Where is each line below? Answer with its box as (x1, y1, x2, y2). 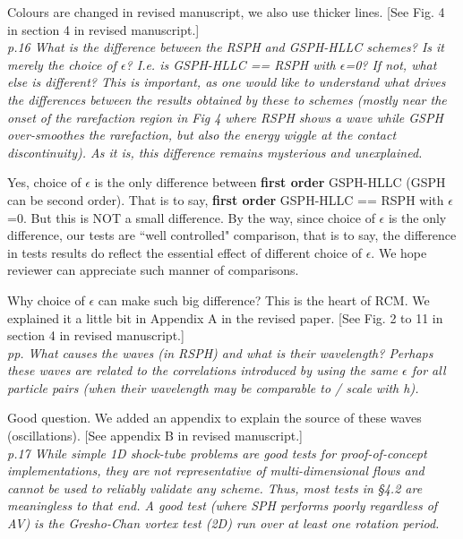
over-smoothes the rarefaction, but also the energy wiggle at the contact (7, 125, 397, 144)
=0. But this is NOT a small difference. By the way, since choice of (7, 208, 375, 227)
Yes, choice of (7, 173, 81, 192)
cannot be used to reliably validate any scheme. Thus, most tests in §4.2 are (7, 478, 423, 497)
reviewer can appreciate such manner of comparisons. (7, 261, 299, 279)
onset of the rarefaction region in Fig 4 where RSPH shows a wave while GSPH (7, 107, 443, 126)
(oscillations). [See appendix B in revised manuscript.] (7, 426, 303, 445)
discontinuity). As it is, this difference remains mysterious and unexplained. (7, 142, 423, 161)
